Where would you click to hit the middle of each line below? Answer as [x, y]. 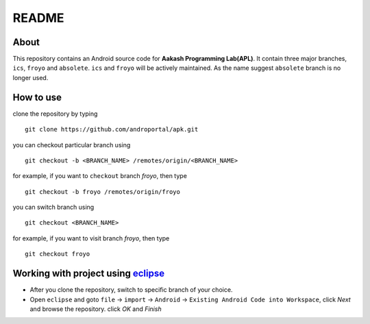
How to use [37, 97]
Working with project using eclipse [89, 274]
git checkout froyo [58, 254]
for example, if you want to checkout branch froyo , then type [100, 176]
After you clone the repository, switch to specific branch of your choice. [131, 290]
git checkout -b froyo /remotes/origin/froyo [103, 191]
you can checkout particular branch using [72, 145]
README [38, 18]
